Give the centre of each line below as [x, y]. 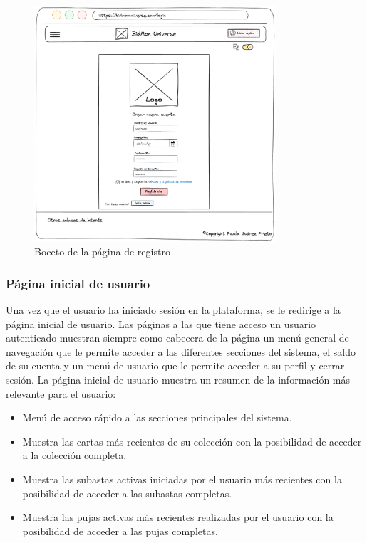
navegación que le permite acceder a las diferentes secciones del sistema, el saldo [181, 351]
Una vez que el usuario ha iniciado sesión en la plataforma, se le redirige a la [173, 309]
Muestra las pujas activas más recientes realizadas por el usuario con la [178, 517]
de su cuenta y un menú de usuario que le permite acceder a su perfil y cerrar [175, 365]
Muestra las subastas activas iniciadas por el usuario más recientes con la [182, 479]
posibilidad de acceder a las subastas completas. [127, 493]
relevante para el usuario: [61, 393]
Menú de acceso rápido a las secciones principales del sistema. [157, 417]
